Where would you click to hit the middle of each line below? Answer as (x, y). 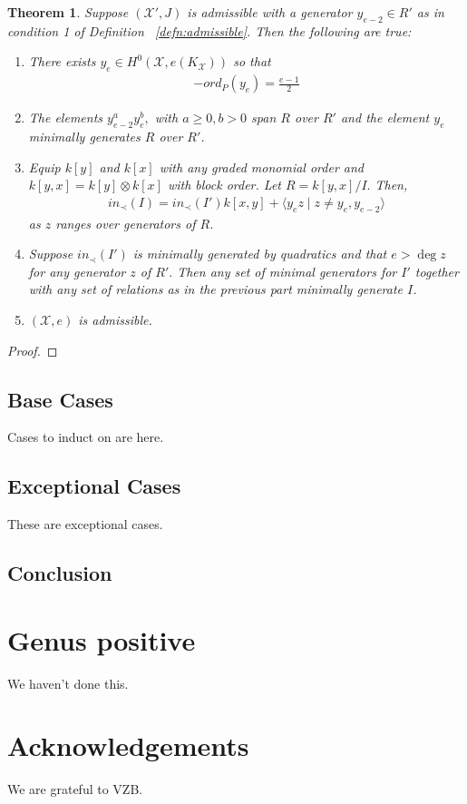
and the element (385, 118)
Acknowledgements (128, 745)
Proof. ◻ (33, 350)
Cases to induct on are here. (86, 437)
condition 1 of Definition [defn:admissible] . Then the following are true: (209, 30)
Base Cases (60, 399)
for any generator (77, 271)
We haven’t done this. (68, 683)
